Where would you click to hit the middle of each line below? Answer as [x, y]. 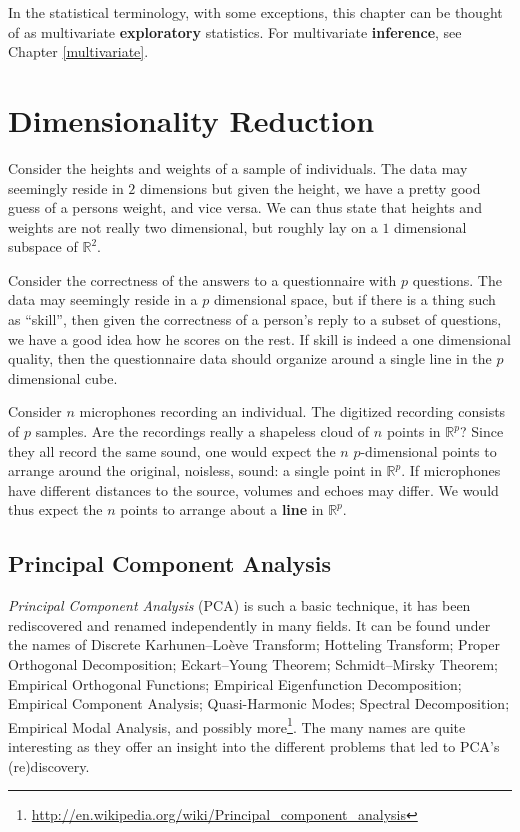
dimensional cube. [63, 377]
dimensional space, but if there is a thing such [354, 299]
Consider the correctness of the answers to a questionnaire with [202, 279]
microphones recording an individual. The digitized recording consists [292, 411]
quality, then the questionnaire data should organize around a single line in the [250, 358]
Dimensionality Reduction [191, 119]
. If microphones [451, 470]
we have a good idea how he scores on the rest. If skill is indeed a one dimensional [259, 338]
